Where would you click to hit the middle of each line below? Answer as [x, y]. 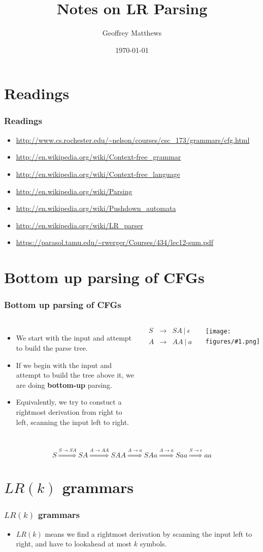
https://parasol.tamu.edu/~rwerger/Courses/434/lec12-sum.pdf [115, 242]
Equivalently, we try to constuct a [69, 402]
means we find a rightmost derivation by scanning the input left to [149, 533]
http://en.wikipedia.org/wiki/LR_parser [79, 225]
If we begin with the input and [64, 365]
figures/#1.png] [233, 342]
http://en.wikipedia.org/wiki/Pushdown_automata [96, 208]
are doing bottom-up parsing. [64, 385]
